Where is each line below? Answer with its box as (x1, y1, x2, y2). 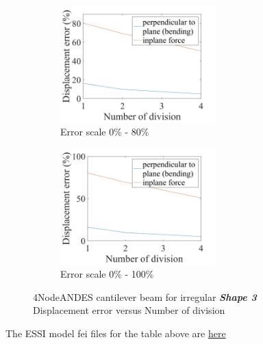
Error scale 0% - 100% (60, 266, 154, 280)
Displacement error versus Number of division (33, 303, 225, 317)
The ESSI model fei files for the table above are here (5, 326, 226, 340)
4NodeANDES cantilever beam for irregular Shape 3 (33, 289, 257, 304)
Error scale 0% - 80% (60, 124, 149, 138)
